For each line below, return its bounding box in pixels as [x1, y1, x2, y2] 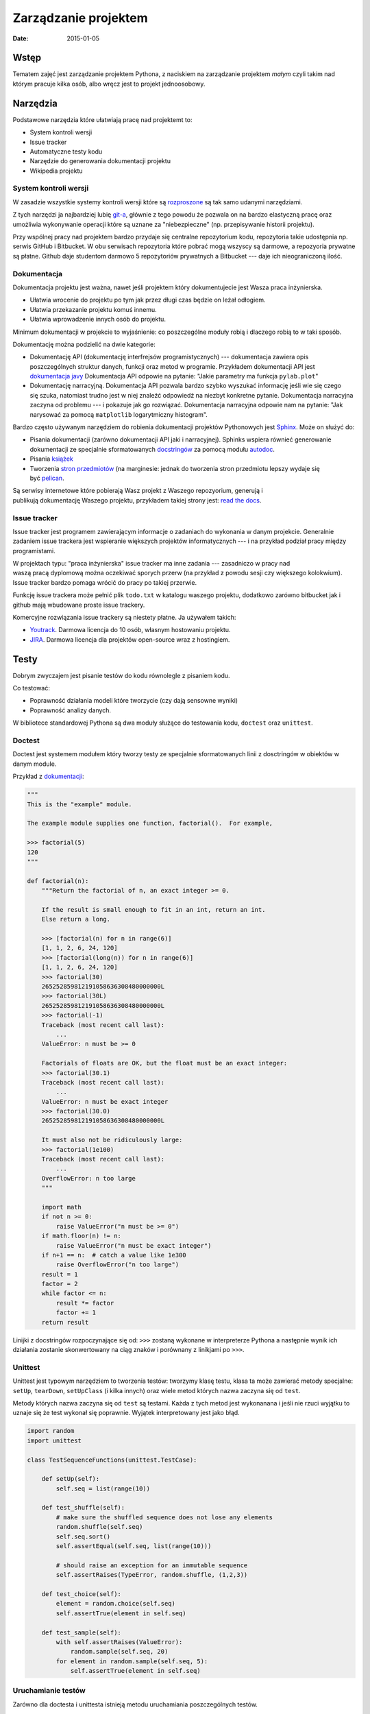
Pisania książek [29, 455, 73, 463]
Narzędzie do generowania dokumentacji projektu [29, 157, 171, 165]
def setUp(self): [41, 1475, 100, 1483]
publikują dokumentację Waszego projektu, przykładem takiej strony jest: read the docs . [12, 496, 262, 504]
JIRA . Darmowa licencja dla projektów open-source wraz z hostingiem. [29, 635, 230, 644]
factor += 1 [56, 1309, 96, 1316]
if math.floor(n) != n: [41, 1232, 121, 1240]
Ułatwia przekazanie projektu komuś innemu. [29, 305, 157, 313]
